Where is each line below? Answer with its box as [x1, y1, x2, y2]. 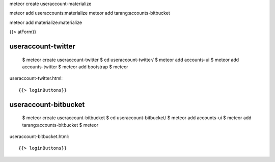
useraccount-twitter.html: [9, 75, 63, 82]
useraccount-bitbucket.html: [9, 133, 69, 140]
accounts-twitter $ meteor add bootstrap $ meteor [22, 64, 128, 70]
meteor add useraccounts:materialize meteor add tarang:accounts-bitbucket [9, 10, 170, 16]
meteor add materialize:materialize [9, 19, 82, 25]
